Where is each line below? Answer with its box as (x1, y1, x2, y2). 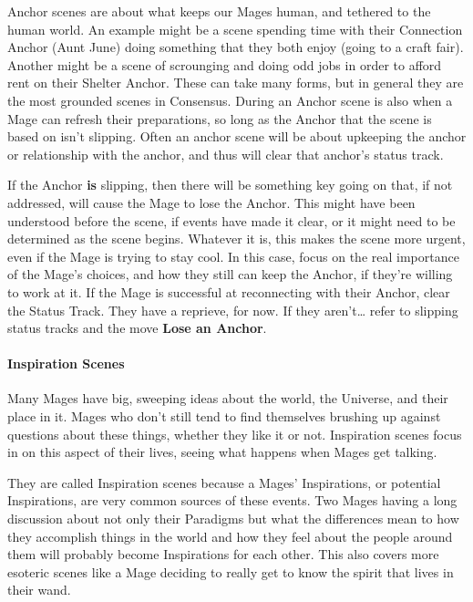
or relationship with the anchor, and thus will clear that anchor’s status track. (7, 144, 444, 163)
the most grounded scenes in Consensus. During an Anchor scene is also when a (7, 90, 453, 109)
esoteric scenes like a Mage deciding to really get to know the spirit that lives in (7, 562, 454, 581)
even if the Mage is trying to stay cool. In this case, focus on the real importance (7, 246, 459, 265)
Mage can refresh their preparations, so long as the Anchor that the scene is (7, 109, 432, 128)
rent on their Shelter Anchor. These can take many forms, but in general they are (7, 73, 464, 92)
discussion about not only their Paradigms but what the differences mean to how (7, 509, 459, 528)
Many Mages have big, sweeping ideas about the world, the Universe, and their (7, 389, 448, 408)
